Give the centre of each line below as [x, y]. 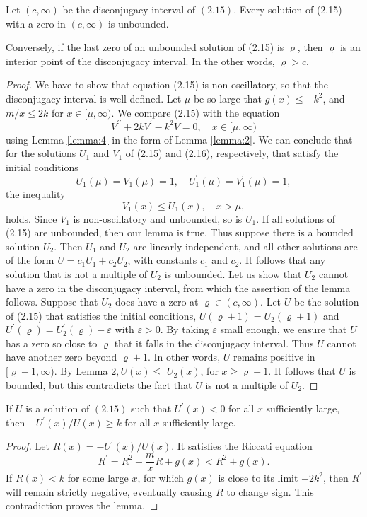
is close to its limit [258, 478]
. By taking [185, 329]
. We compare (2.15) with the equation [196, 112]
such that [151, 408]
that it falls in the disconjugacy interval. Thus [214, 343]
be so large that [228, 98]
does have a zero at [157, 302]
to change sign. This [270, 491]
